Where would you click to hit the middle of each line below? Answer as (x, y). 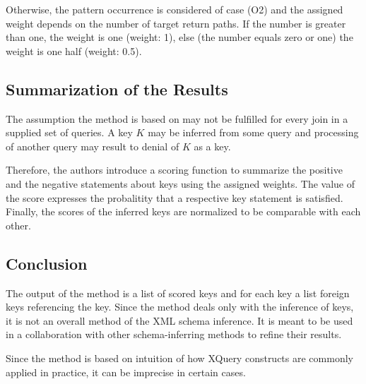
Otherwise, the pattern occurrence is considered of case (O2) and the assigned (175, 9)
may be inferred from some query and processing (253, 132)
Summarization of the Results (117, 89)
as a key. (212, 146)
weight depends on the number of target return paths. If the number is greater (176, 23)
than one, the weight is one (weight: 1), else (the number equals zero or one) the (179, 37)
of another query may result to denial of (93, 146)
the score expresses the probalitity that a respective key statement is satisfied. (175, 197)
